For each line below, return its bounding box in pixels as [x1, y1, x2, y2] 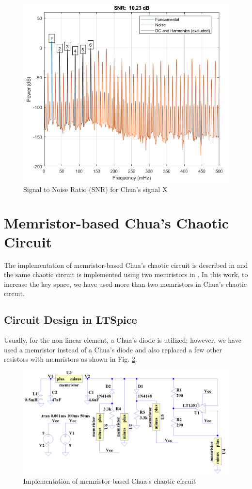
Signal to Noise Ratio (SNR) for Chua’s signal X [23, 184, 168, 194]
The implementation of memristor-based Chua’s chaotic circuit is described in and [4, 260, 248, 270]
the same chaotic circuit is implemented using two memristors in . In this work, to [4, 269, 248, 279]
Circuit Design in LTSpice [4, 312, 137, 327]
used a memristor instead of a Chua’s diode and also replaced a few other [4, 344, 222, 354]
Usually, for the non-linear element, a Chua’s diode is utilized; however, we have [4, 335, 241, 345]
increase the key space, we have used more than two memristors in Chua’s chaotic [4, 279, 247, 289]
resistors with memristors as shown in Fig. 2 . [4, 354, 137, 364]
